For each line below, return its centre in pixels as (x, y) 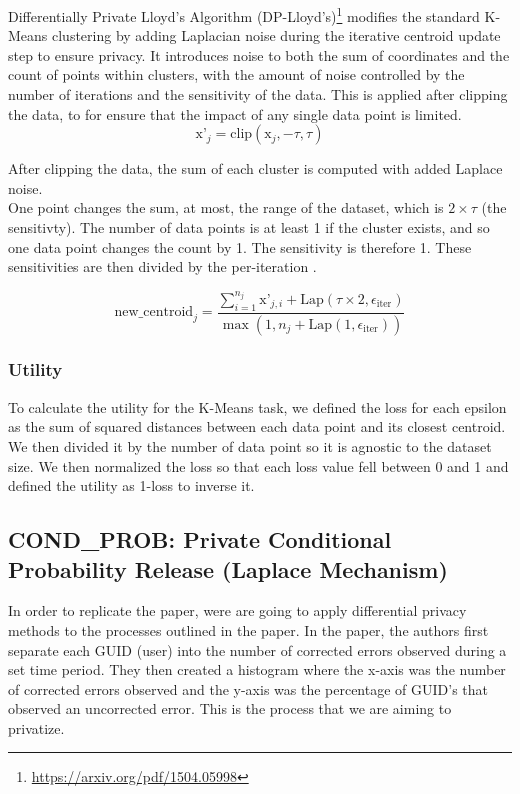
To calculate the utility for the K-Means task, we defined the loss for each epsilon (257, 406)
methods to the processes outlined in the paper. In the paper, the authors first (248, 629)
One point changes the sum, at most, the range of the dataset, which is (226, 207)
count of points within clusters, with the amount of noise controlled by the (236, 74)
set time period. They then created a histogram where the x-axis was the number (257, 669)
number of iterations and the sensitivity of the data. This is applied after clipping (258, 94)
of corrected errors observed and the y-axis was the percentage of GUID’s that (248, 688)
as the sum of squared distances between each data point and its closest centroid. (257, 426)
